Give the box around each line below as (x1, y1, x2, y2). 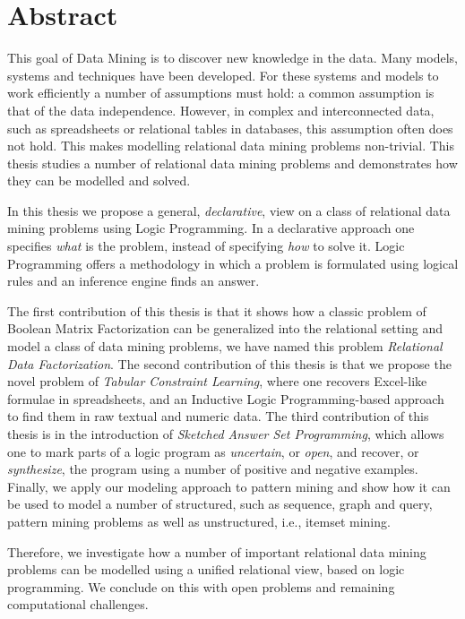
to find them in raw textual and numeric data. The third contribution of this (7, 407, 429, 426)
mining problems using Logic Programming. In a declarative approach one (7, 219, 415, 237)
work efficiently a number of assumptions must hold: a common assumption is (7, 83, 435, 102)
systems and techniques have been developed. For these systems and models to (7, 65, 439, 84)
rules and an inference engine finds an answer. (7, 271, 260, 290)
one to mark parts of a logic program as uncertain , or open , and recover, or (7, 442, 419, 460)
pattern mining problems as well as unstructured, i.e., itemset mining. (7, 512, 391, 530)
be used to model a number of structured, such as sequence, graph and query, (7, 494, 433, 513)
